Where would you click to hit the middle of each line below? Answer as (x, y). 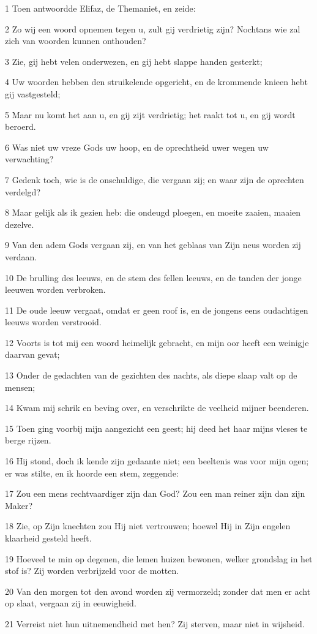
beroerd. (21, 126)
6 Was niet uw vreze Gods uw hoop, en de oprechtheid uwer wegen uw (137, 147)
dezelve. (20, 224)
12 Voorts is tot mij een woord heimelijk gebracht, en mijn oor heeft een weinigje (157, 342)
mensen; (20, 387)
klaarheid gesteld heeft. (48, 538)
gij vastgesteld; (33, 93)
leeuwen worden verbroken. (55, 289)
